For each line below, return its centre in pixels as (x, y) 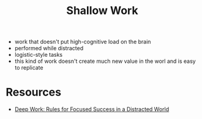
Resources (34, 92)
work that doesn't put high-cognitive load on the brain (83, 42)
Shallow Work (102, 11)
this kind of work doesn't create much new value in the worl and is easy (105, 61)
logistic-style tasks (38, 55)
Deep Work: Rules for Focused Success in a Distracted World (92, 109)
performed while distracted (49, 48)
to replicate (29, 68)
